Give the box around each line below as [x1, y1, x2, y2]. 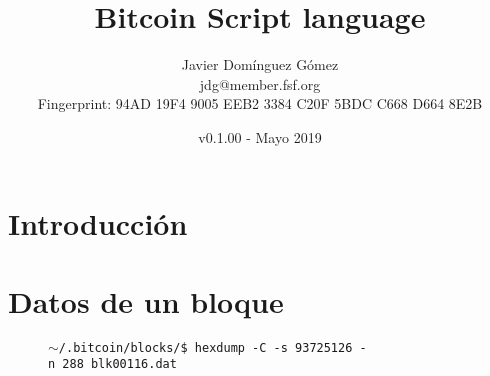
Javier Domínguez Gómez [181, 54, 339, 75]
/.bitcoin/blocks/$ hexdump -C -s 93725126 [58, 340, 353, 355]
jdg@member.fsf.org [199, 73, 321, 94]
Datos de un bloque [8, 280, 284, 321]
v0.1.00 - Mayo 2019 [198, 126, 322, 147]
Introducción [8, 202, 188, 243]
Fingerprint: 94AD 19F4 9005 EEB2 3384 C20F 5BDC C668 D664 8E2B [37, 93, 483, 114]
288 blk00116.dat [62, 357, 177, 372]
